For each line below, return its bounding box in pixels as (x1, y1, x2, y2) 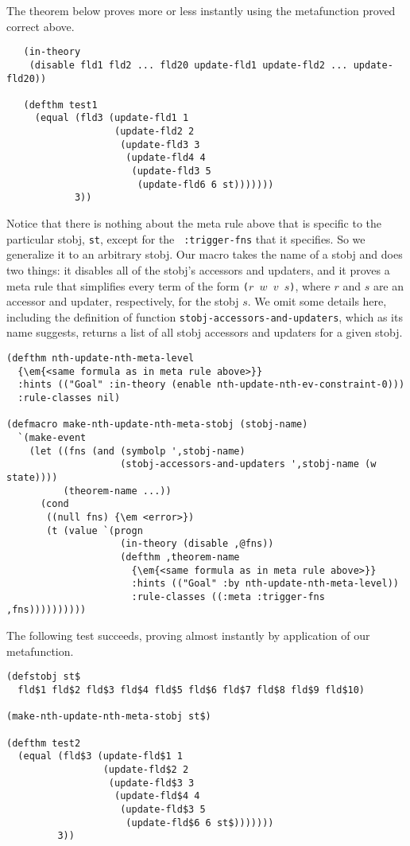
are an (373, 277, 404, 294)
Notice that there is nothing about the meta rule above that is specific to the (6, 215, 382, 232)
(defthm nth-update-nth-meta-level (6, 353, 195, 364)
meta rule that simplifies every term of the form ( (6, 277, 249, 294)
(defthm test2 (6, 737, 81, 749)
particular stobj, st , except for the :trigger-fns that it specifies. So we (6, 230, 366, 247)
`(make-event (17, 431, 87, 443)
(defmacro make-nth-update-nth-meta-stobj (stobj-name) (6, 419, 308, 431)
